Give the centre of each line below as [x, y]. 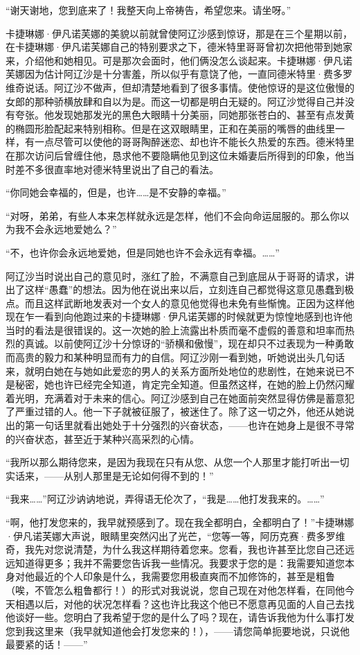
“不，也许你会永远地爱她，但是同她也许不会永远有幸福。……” [143, 252]
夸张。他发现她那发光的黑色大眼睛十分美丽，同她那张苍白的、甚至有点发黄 [184, 115]
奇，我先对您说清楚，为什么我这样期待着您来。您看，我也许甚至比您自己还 [175, 549]
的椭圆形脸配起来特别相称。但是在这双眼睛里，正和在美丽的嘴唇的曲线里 [170, 128]
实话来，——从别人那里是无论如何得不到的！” [110, 475]
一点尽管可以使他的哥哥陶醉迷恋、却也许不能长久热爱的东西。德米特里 [194, 142]
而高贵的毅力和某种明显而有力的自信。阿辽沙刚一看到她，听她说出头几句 [170, 357]
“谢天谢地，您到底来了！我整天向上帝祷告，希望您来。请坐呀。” [148, 10]
